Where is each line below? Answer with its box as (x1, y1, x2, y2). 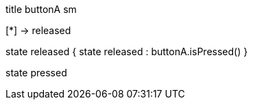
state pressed (5, 67, 67, 78)
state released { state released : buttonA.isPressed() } (5, 46, 248, 57)
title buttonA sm (5, 3, 77, 15)
